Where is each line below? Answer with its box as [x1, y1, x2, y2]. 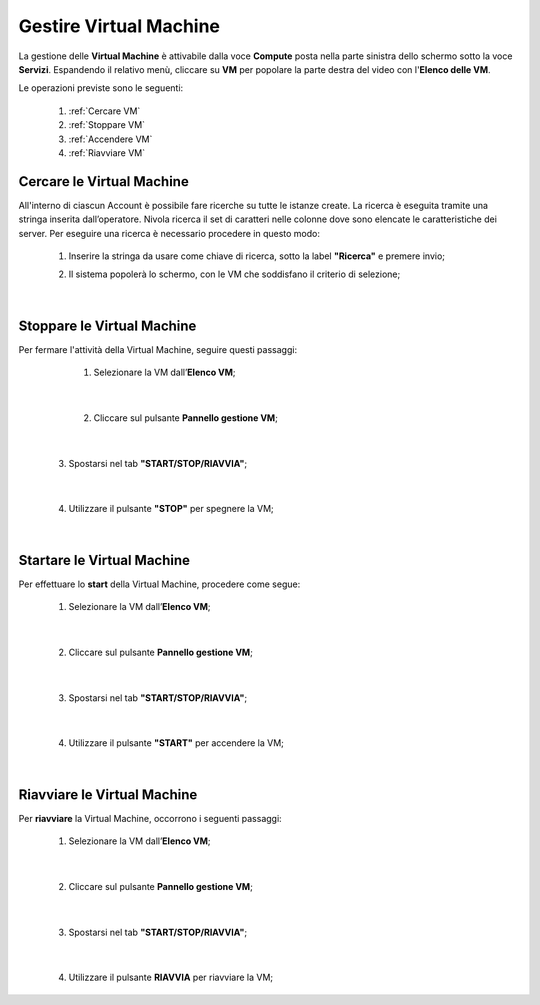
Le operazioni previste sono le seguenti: [18, 82, 184, 94]
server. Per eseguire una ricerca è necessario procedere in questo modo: [18, 227, 320, 239]
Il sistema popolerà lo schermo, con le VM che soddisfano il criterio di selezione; [68, 268, 401, 280]
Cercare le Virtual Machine [18, 173, 189, 190]
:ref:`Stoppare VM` [68, 119, 145, 131]
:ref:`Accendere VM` [68, 133, 153, 145]
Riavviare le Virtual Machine [18, 786, 198, 803]
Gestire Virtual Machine [18, 15, 220, 37]
